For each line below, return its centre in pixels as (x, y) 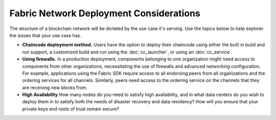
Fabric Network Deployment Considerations (105, 13)
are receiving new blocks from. (55, 87)
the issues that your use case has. (45, 35)
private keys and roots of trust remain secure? (71, 109)
